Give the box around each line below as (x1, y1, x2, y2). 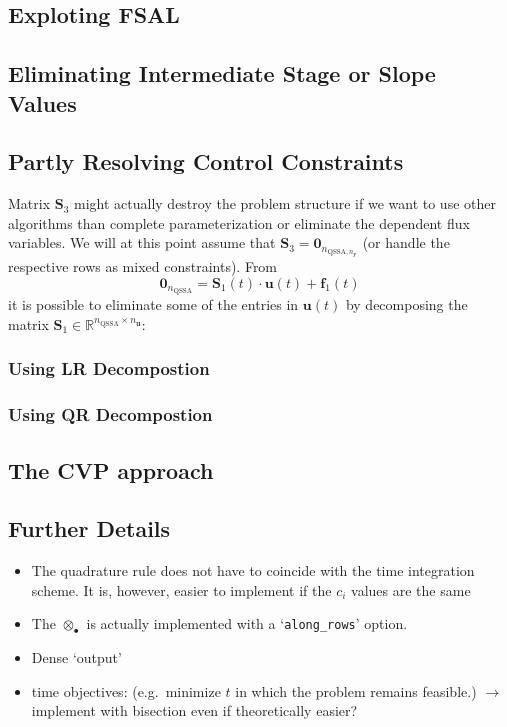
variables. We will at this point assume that (8, 232, 276, 253)
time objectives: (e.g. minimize (31, 680, 221, 701)
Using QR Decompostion (8, 402, 213, 427)
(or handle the (362, 232, 450, 253)
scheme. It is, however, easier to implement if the (31, 579, 332, 600)
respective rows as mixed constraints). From (8, 255, 278, 276)
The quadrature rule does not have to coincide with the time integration (31, 560, 475, 581)
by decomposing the (345, 294, 468, 315)
